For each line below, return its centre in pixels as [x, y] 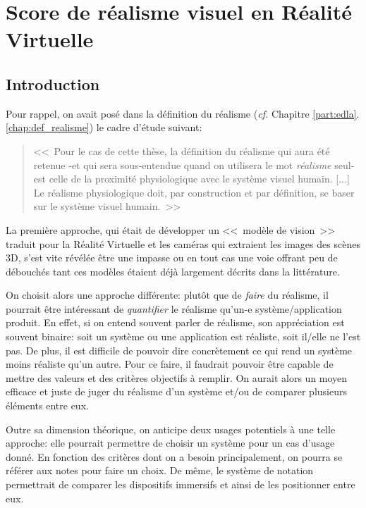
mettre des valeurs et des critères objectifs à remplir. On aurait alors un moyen [177, 377]
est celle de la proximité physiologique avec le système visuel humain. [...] [191, 179]
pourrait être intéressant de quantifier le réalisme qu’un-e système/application [174, 308]
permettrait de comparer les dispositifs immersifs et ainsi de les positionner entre [181, 484]
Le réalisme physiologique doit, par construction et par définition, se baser [194, 192]
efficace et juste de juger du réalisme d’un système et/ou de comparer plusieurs [176, 391]
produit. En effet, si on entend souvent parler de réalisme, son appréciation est [175, 322]
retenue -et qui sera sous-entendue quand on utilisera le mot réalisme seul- [194, 165]
